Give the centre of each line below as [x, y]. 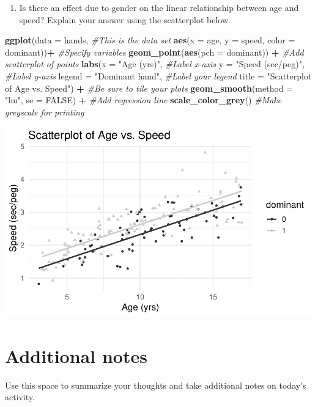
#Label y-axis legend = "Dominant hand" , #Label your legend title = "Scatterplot [158, 75]
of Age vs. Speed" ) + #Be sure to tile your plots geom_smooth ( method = [149, 88]
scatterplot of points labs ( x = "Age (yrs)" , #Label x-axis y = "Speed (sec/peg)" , [155, 64]
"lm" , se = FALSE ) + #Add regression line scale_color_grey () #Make [143, 100]
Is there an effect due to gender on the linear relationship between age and [159, 7]
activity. [20, 397]
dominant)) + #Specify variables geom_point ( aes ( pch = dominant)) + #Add [154, 52]
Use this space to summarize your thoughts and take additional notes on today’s [156, 385]
